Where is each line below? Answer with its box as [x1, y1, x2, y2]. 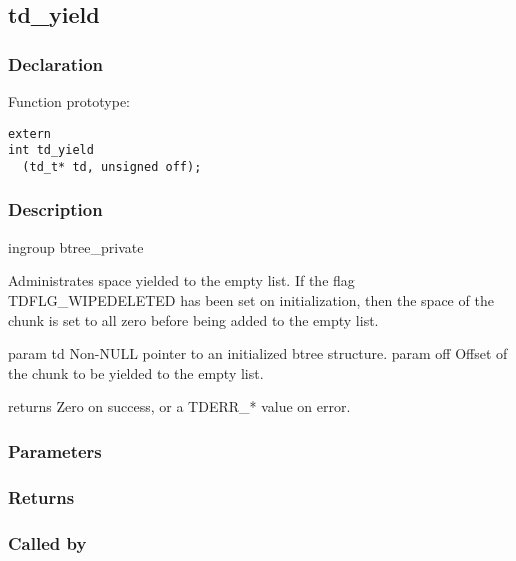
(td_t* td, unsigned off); [22, 159, 202, 174]
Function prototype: [8, 91, 130, 111]
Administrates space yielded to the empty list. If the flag [8, 270, 355, 291]
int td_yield [8, 143, 94, 158]
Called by [8, 530, 87, 555]
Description [8, 197, 103, 222]
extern [8, 126, 51, 141]
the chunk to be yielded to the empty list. [8, 362, 264, 383]
